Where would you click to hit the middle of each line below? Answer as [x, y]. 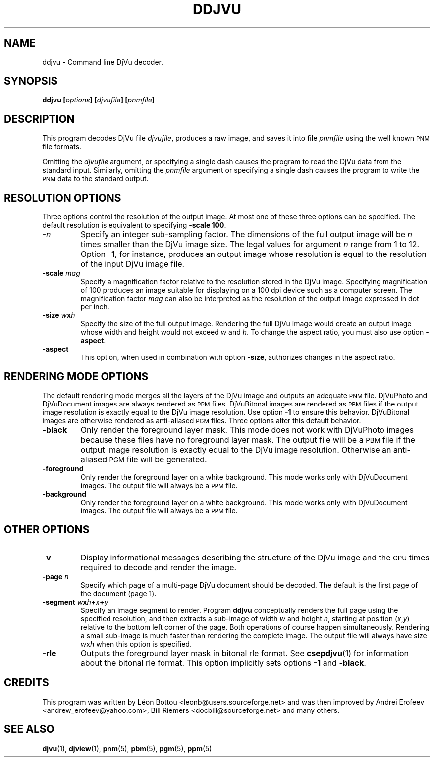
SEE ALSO [29, 729]
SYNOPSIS [31, 81]
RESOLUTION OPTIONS [63, 198]
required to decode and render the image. [159, 567]
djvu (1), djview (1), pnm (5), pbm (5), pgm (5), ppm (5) [127, 748]
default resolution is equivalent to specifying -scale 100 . [134, 225]
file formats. [62, 147]
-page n [55, 576]
